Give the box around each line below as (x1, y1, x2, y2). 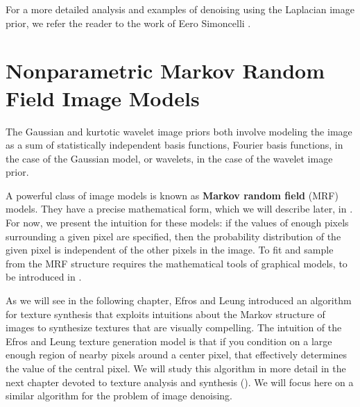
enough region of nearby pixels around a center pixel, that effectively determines (6, 347, 347, 362)
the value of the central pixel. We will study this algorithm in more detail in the (6, 361, 346, 375)
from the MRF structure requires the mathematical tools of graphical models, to (6, 256, 348, 270)
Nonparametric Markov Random (6, 56, 325, 85)
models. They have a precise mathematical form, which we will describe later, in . (6, 201, 353, 216)
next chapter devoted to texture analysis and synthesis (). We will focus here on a (6, 374, 354, 389)
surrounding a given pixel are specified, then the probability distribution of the (6, 229, 341, 243)
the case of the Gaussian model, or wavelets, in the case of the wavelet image (6, 151, 333, 165)
